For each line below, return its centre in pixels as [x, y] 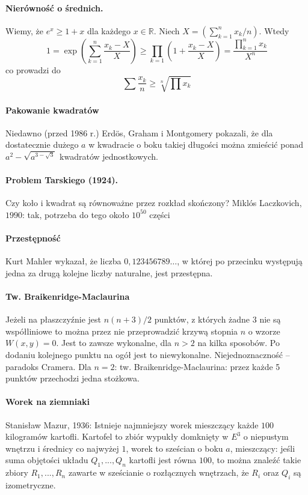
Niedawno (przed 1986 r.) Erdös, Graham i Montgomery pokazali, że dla [139, 132]
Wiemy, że [24, 30]
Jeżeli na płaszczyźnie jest [54, 319]
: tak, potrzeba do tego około [76, 214]
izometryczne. [31, 485]
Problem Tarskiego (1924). [62, 180]
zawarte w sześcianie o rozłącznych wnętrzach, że [159, 472]
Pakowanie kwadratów [52, 110]
